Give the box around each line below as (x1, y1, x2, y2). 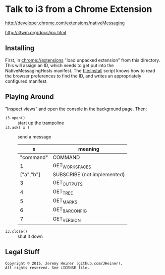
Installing (5, 44, 35, 53)
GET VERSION (53, 215, 81, 223)
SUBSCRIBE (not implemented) (53, 171, 125, 178)
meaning (78, 145, 100, 152)
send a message (17, 134, 51, 139)
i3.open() (5, 115, 26, 120)
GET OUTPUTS (53, 179, 83, 187)
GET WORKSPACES (53, 162, 92, 170)
